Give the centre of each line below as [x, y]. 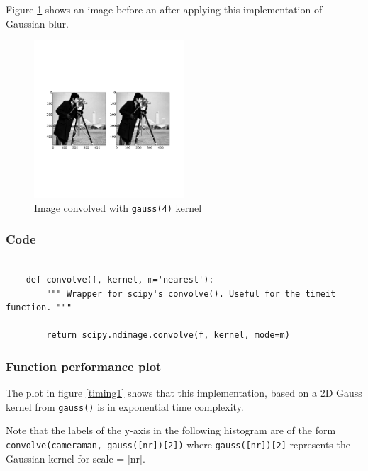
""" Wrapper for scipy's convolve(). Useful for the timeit [191, 294]
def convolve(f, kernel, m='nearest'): [120, 280]
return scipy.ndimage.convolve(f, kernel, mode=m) [168, 335]
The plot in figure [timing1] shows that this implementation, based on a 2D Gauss [184, 393]
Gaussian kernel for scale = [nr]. [76, 458]
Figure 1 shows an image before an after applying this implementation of [164, 9]
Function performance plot [84, 366]
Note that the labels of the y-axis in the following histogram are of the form [171, 430]
